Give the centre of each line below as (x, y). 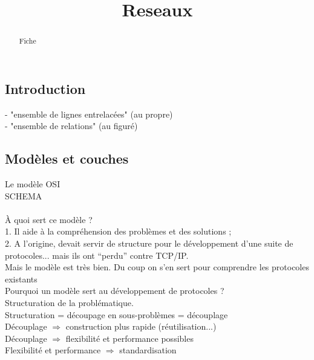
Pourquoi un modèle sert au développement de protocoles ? (115, 291)
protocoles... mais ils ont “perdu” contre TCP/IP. (97, 255)
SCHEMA (24, 195)
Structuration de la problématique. (69, 302)
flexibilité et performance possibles (129, 338)
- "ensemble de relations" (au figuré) (71, 126)
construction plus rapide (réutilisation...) (141, 326)
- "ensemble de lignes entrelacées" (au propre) (89, 114)
